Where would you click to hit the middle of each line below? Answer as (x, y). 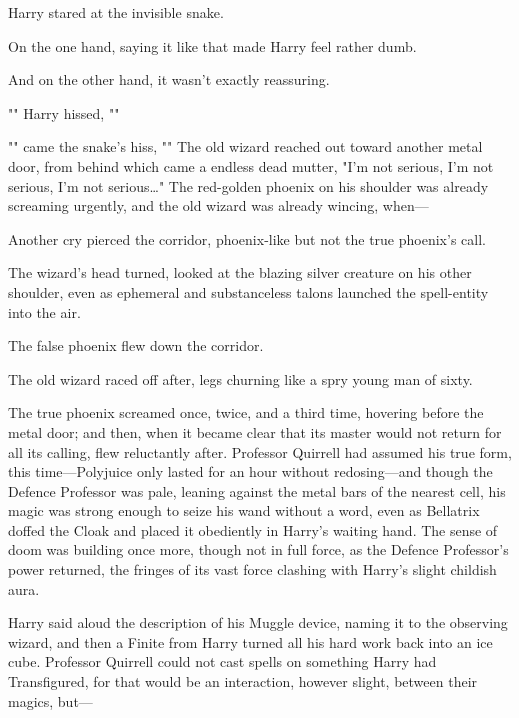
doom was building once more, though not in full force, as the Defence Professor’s (258, 549)
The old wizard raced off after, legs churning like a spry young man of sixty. (240, 378)
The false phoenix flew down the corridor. (136, 345)
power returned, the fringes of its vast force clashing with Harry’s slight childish (252, 569)
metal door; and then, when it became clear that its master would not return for (255, 431)
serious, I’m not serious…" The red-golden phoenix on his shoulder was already (248, 185)
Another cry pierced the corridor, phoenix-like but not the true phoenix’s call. (247, 238)
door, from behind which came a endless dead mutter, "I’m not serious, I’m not (251, 165)
